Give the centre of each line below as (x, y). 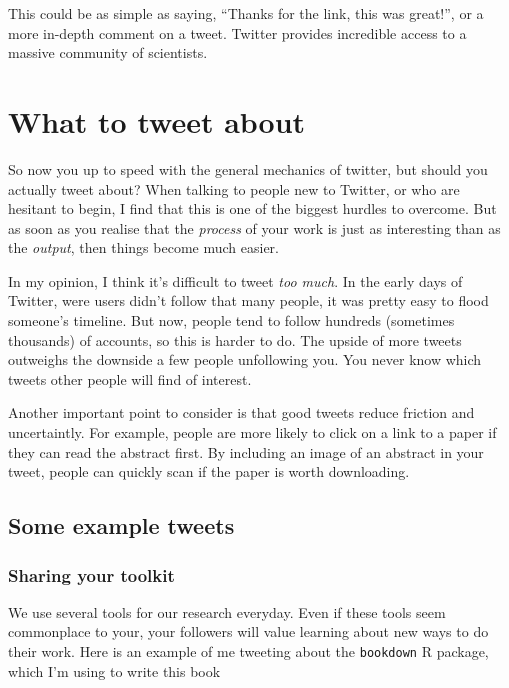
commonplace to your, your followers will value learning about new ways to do (248, 631)
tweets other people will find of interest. (130, 378)
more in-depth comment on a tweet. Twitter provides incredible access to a (237, 32)
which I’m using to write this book (114, 670)
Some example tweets (121, 525)
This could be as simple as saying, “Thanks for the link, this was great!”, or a (246, 13)
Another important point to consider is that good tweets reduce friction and (241, 412)
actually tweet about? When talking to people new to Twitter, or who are (234, 188)
